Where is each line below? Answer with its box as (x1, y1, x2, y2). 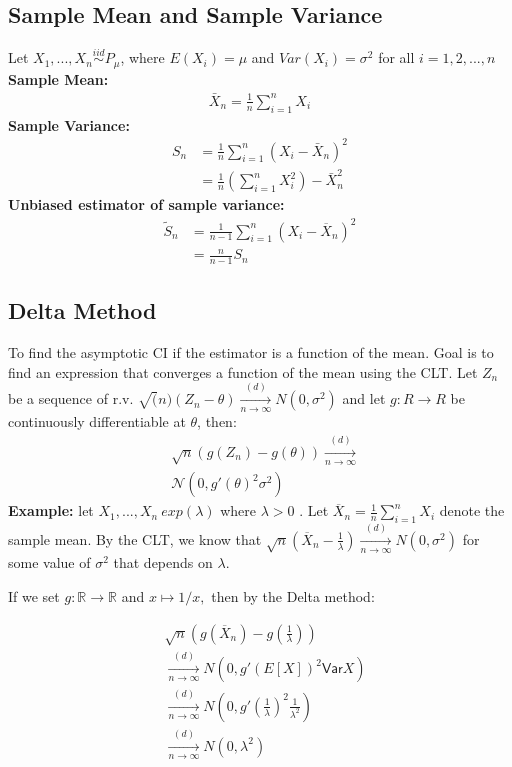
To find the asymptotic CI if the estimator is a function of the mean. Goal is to (8, 342, 494, 363)
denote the (439, 500, 505, 521)
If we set (8, 585, 60, 606)
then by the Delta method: (211, 585, 375, 606)
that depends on (113, 552, 213, 573)
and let (342, 388, 386, 409)
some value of (8, 552, 91, 573)
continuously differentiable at (8, 411, 186, 432)
